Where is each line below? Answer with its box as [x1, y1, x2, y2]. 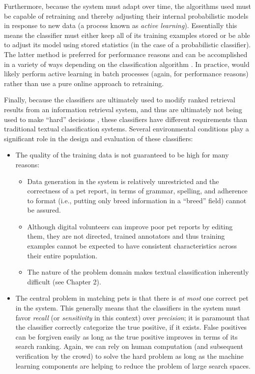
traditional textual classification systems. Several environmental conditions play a [4, 124, 249, 134]
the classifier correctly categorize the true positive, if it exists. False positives [15, 322, 247, 332]
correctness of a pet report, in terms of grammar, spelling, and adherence [27, 186, 248, 196]
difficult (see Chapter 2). [27, 276, 101, 286]
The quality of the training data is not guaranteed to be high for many [15, 150, 229, 160]
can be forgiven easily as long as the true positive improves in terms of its [15, 331, 238, 342]
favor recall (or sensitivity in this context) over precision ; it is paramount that [15, 312, 250, 322]
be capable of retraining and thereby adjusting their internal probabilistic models [4, 10, 249, 21]
